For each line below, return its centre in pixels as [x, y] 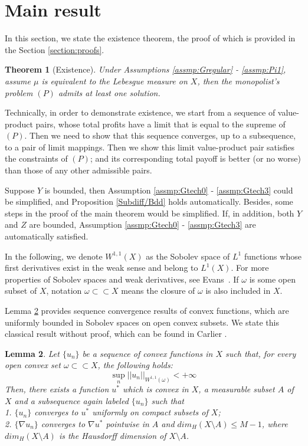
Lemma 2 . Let [32, 353]
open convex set [33, 365]
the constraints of [36, 158]
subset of [21, 291]
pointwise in [127, 423]
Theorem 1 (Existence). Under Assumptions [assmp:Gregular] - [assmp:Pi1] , [145, 69]
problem [19, 92]
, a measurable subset [237, 389]
